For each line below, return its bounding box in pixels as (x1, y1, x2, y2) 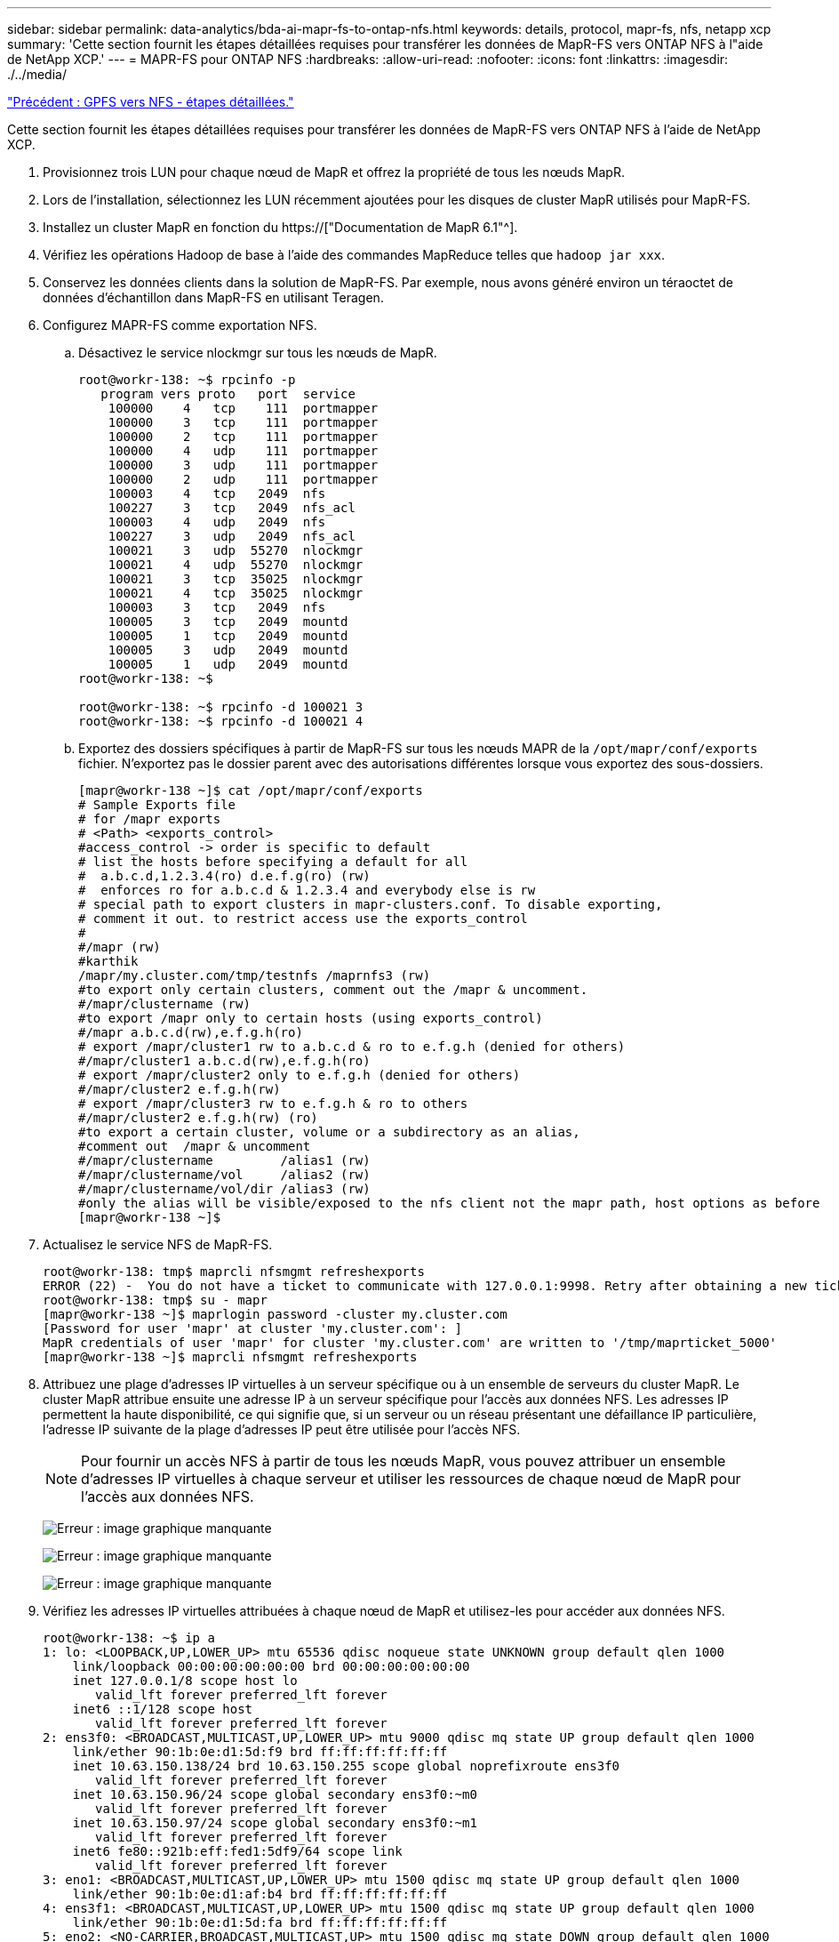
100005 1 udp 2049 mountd (108, 657, 348, 671)
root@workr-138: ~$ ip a (43, 1631, 215, 1645)
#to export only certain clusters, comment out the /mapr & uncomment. (78, 983, 588, 997)
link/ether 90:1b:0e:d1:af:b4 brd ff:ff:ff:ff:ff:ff (72, 1887, 448, 1901)
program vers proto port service (100, 387, 356, 401)
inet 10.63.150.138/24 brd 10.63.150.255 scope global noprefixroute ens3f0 (72, 1759, 620, 1773)
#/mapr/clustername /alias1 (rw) (78, 1153, 371, 1168)
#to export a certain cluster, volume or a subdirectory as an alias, (78, 1125, 580, 1139)
